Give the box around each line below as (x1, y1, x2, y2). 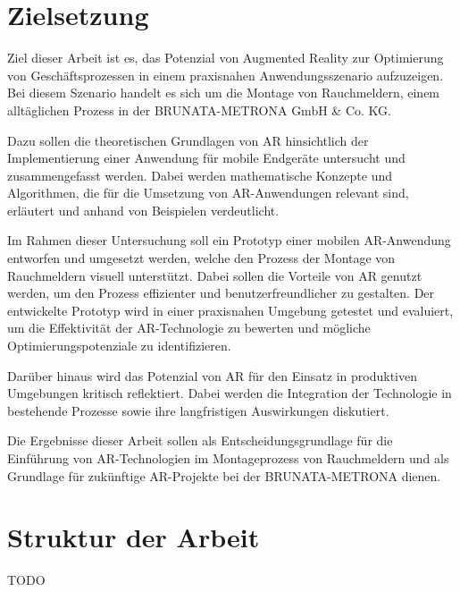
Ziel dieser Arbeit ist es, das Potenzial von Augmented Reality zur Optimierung (7, 48, 444, 67)
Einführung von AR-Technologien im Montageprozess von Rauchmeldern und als (7, 449, 449, 467)
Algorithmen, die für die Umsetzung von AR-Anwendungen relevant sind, (7, 183, 409, 202)
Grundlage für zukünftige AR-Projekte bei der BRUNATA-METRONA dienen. (7, 466, 441, 485)
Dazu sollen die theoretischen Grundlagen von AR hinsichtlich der (7, 131, 369, 149)
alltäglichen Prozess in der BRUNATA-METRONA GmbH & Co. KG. (7, 100, 391, 119)
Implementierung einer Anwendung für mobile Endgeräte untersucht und (7, 148, 406, 167)
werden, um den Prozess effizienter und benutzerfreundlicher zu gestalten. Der (7, 283, 435, 302)
